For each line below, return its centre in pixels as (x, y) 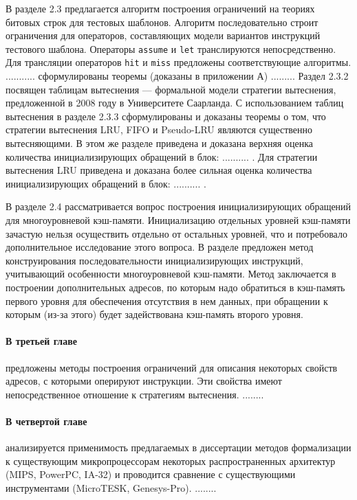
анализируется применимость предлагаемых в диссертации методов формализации (178, 447)
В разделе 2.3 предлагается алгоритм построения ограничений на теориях (160, 8)
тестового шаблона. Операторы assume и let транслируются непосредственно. (171, 48)
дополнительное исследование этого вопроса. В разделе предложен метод (160, 247)
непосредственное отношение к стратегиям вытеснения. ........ (135, 394)
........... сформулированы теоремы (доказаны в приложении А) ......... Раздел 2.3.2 (177, 76)
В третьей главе (41, 341)
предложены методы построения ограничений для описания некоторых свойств (172, 367)
